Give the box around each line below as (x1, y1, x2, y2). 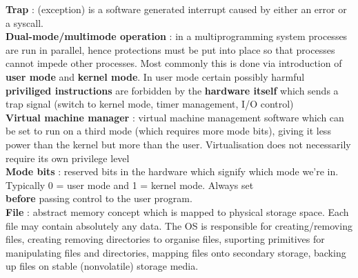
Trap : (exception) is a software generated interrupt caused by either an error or (6, 2, 347, 16)
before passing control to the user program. (6, 191, 192, 206)
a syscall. (6, 15, 43, 30)
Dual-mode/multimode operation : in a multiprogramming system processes (6, 29, 348, 43)
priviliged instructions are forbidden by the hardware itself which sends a (6, 83, 339, 97)
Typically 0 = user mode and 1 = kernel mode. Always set (6, 177, 254, 192)
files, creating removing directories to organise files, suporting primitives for (6, 232, 325, 246)
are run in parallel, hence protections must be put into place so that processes (6, 42, 335, 57)
